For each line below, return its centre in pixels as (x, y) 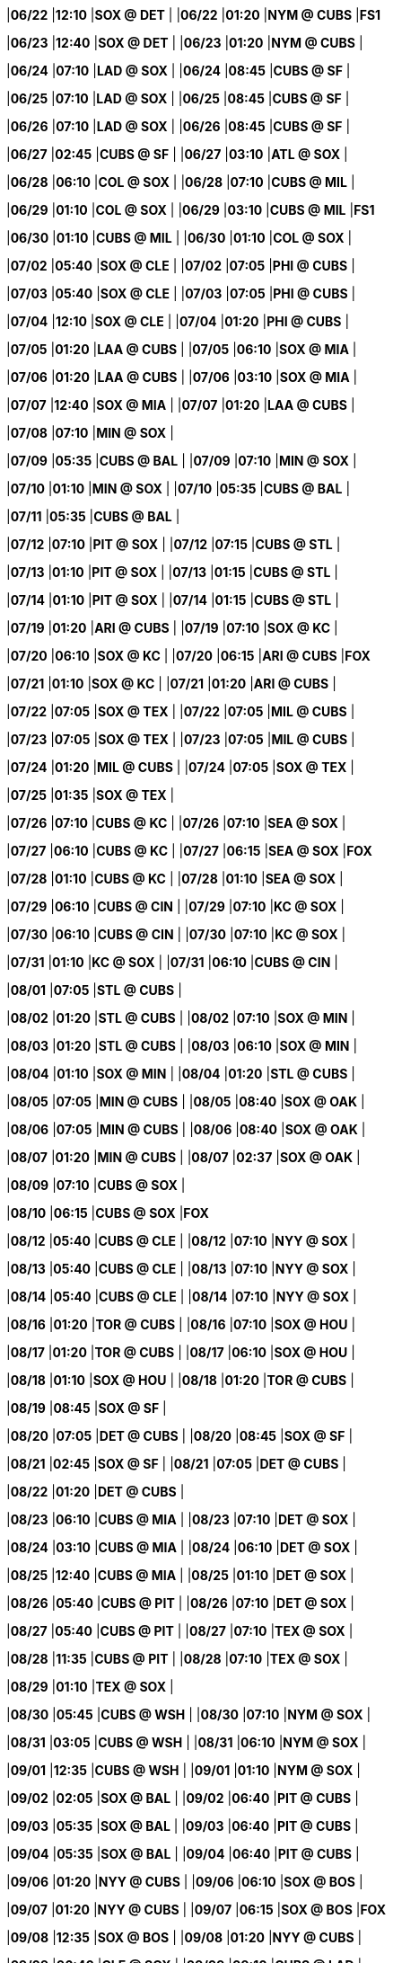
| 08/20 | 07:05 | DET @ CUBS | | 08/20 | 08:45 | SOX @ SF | (180, 1436)
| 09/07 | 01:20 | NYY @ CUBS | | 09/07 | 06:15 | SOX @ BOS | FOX (196, 1910)
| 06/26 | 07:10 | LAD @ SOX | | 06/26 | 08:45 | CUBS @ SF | (179, 126)
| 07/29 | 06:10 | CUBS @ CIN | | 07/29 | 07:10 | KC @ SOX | (175, 906)
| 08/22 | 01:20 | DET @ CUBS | (96, 1492)
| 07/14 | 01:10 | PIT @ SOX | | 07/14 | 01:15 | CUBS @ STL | (173, 600)
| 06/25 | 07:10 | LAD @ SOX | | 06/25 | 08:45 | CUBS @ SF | (178, 98)
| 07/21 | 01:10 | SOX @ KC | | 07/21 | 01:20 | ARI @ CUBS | (171, 684)
